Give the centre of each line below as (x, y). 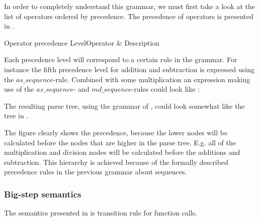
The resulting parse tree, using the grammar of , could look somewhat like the (124, 105)
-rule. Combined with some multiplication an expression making (152, 79)
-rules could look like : (165, 89)
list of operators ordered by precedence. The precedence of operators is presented (129, 16)
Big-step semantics (43, 194)
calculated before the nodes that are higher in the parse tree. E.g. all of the (120, 142)
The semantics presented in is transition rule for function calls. (101, 213)
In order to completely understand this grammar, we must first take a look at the (130, 6)
